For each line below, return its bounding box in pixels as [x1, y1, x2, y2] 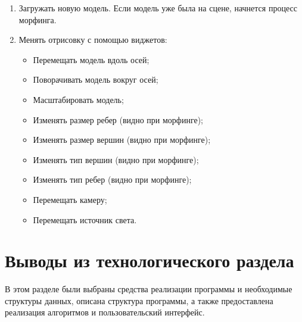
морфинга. [18, 13, 57, 26]
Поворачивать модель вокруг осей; [33, 73, 158, 86]
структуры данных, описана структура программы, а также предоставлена [5, 294, 273, 307]
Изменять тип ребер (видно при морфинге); [33, 173, 192, 186]
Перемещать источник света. [33, 213, 137, 226]
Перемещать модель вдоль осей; [33, 53, 150, 65]
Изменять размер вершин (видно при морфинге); [33, 133, 211, 146]
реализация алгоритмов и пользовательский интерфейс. [5, 306, 205, 318]
